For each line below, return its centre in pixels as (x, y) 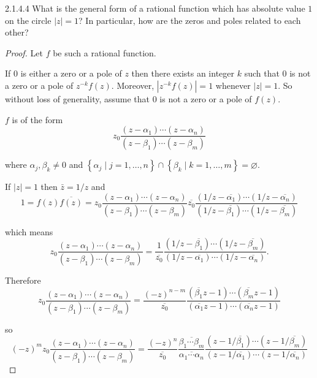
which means (29, 231)
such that (262, 73)
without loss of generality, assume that (78, 98)
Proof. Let (24, 52)
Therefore (23, 280)
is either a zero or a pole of (71, 73)
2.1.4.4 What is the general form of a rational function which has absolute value (155, 8)
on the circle (28, 20)
